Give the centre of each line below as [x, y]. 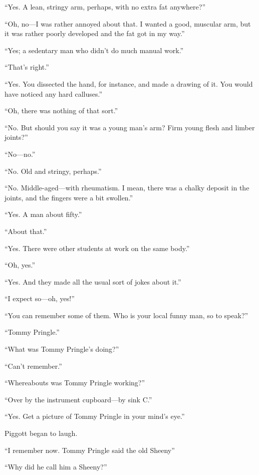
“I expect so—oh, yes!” [40, 298]
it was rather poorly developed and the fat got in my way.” [95, 33]
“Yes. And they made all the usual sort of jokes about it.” [93, 281]
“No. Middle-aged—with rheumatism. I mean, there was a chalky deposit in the [127, 188]
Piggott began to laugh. [41, 433]
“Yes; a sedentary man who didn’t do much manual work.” [94, 50]
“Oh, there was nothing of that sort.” [61, 110]
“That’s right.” [27, 67]
